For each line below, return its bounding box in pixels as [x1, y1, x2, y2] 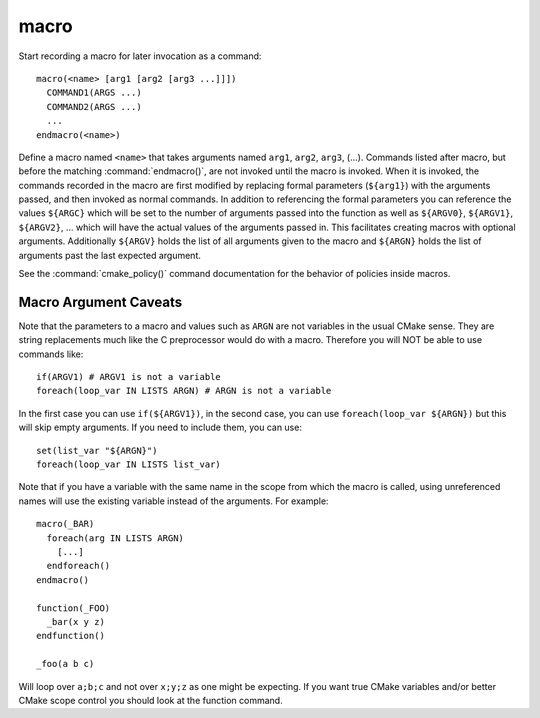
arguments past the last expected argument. [18, 249, 202, 261]
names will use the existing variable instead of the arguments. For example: [18, 495, 329, 507]
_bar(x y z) [46, 616, 105, 627]
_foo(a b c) [36, 658, 95, 670]
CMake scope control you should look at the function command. [18, 694, 284, 706]
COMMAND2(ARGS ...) [46, 101, 142, 112]
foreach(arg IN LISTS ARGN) [46, 532, 185, 544]
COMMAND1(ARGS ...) [46, 87, 142, 99]
